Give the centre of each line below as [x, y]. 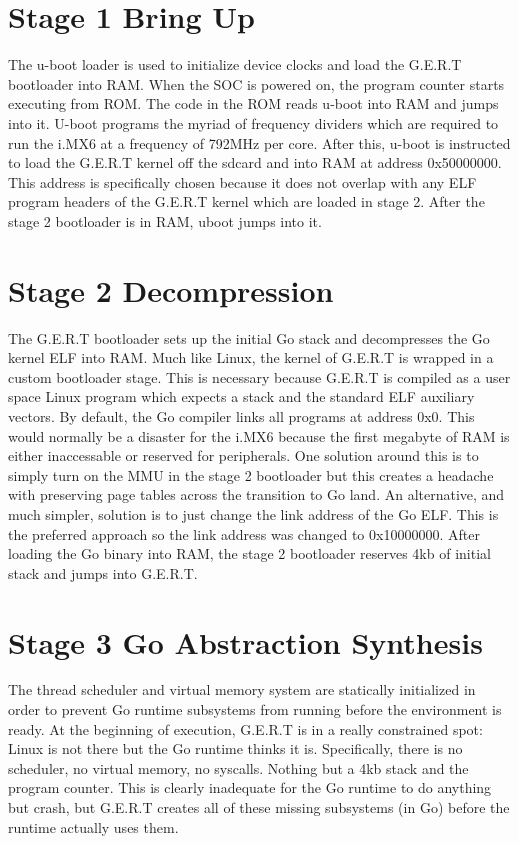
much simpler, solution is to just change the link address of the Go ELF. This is [253, 513]
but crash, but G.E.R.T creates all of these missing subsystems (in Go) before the [259, 807]
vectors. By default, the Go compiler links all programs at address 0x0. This [241, 415]
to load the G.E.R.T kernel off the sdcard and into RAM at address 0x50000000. [255, 162]
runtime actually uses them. [93, 826]
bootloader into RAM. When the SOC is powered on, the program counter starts [256, 83]
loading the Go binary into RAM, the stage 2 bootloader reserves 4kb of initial [249, 553]
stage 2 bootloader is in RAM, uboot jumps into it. [165, 220]
